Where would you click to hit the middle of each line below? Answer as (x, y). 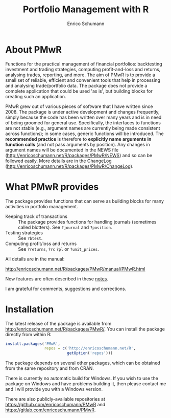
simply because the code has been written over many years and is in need (83, 117)
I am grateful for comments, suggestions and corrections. (66, 289)
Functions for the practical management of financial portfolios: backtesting (84, 64)
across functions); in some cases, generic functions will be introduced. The (85, 134)
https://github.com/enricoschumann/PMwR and (55, 405)
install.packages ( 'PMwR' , (33, 344)
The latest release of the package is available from (58, 323)
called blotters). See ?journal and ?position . (65, 227)
